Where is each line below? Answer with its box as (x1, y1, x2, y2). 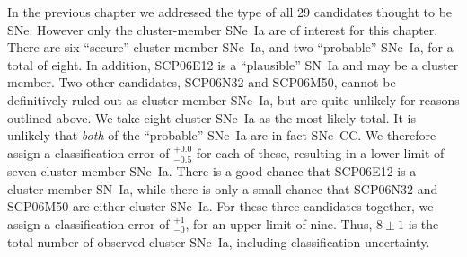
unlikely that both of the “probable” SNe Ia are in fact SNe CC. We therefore (7, 126, 436, 145)
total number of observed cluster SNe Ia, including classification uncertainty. (7, 232, 430, 251)
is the (408, 214, 439, 233)
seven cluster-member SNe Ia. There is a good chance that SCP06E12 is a (7, 162, 417, 181)
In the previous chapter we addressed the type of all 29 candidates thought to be (7, 3, 453, 21)
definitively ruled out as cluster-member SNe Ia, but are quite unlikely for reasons (7, 90, 460, 109)
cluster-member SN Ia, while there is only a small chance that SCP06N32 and (7, 179, 438, 198)
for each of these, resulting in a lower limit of (196, 143, 445, 162)
